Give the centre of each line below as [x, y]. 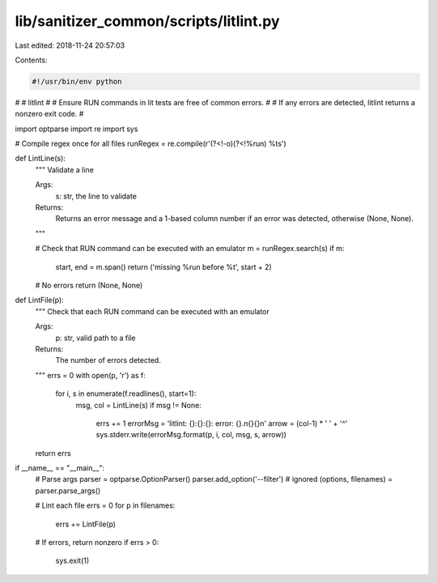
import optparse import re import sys [76, 129]
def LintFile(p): [39, 300]
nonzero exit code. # [49, 114]
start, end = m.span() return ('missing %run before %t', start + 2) [164, 266]
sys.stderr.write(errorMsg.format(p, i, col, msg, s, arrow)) [191, 435]
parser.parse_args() [68, 491]
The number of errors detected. [108, 360]
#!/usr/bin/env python [77, 81]
